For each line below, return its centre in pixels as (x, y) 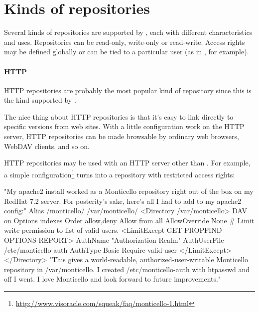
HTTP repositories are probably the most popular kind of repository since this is (128, 90)
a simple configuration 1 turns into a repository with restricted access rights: (120, 173)
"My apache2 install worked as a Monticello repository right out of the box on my (129, 191)
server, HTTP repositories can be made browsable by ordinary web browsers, (122, 136)
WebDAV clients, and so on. (47, 146)
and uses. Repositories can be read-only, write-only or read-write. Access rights (125, 42)
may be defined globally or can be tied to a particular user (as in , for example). (127, 52)
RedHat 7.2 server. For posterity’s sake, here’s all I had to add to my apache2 (123, 201)
